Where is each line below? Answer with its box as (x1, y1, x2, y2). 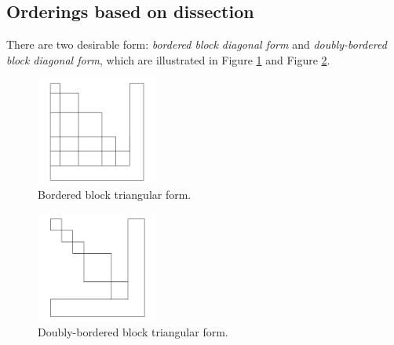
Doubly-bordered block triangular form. (38, 324, 228, 340)
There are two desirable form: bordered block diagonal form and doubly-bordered (6, 36, 387, 53)
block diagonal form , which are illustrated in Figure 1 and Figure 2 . (6, 51, 330, 68)
